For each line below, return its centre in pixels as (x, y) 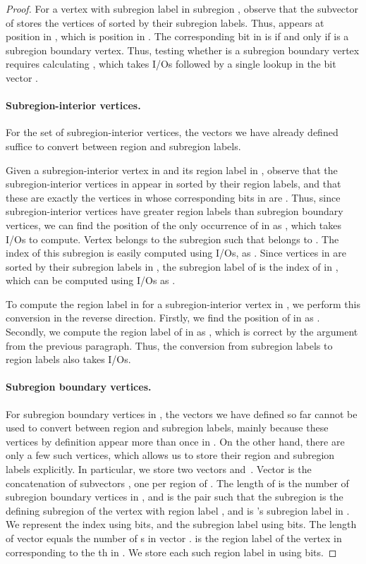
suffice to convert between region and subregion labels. (123, 146)
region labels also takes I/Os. (68, 359)
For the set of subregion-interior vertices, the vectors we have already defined (172, 132)
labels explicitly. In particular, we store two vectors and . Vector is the (159, 469)
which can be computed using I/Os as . (91, 280)
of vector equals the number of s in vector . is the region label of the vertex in (174, 538)
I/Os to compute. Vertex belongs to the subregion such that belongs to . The (172, 239)
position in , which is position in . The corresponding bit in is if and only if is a (177, 36)
